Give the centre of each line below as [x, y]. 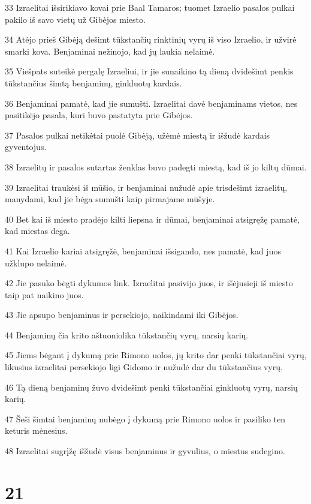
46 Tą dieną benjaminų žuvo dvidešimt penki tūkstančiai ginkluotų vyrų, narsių [151, 387]
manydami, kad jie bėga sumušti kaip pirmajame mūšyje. [110, 199]
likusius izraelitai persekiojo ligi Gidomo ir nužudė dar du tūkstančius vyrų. [144, 367]
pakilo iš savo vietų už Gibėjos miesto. [75, 19]
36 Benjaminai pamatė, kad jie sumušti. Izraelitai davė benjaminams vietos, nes [151, 103]
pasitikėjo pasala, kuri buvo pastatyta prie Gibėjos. [99, 115]
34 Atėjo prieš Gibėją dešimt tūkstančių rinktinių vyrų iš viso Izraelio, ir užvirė [151, 39]
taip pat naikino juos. [44, 294]
